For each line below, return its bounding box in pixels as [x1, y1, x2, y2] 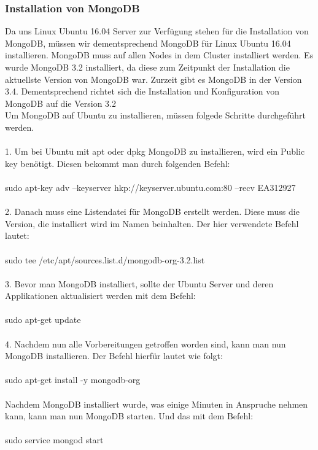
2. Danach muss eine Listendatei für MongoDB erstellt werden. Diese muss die [5, 205, 300, 218]
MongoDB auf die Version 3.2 [5, 96, 116, 109]
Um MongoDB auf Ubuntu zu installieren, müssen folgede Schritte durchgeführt [5, 109, 306, 122]
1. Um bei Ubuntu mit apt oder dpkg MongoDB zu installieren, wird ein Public [5, 145, 305, 158]
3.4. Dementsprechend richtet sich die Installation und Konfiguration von [5, 85, 280, 98]
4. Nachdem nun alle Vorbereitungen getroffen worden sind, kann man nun [5, 337, 286, 350]
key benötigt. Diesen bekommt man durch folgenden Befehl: [5, 157, 230, 169]
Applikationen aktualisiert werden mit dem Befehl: [5, 289, 196, 302]
